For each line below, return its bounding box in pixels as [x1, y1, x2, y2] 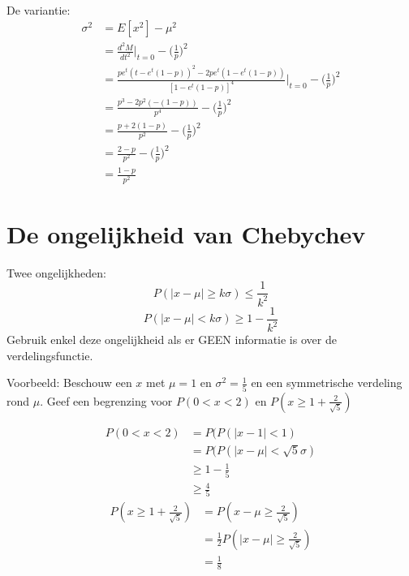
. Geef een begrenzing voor [40, 392, 173, 409]
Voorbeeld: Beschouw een [6, 374, 132, 391]
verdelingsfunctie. [6, 346, 93, 363]
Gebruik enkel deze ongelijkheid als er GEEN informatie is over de [6, 331, 337, 348]
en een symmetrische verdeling [251, 374, 403, 391]
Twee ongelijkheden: [6, 264, 106, 281]
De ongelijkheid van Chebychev [6, 217, 366, 250]
